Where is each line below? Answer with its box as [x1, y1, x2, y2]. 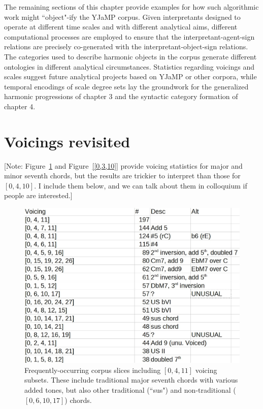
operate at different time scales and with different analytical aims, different [4, 21, 238, 32]
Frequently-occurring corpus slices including [24, 364, 161, 375]
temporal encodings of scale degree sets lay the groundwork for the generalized [4, 81, 249, 91]
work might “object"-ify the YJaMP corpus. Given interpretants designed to [4, 11, 241, 22]
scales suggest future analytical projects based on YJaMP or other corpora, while [4, 71, 257, 82]
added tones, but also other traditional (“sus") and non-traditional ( [24, 384, 236, 395]
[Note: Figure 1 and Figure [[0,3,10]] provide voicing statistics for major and [4, 160, 243, 171]
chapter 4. [4, 101, 36, 111]
